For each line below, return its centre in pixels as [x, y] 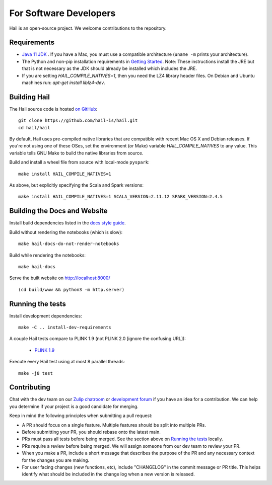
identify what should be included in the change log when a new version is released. [108, 474]
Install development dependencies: [46, 316]
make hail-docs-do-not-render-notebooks [69, 244]
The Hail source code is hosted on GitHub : [53, 109]
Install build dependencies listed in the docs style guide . [67, 223]
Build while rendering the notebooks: [47, 255]
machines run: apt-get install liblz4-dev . [63, 83]
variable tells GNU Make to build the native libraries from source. [76, 153]
